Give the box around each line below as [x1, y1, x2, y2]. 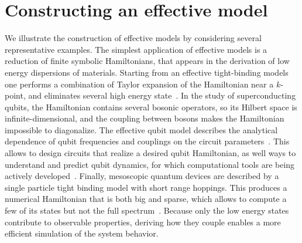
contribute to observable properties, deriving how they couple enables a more [5, 215, 281, 228]
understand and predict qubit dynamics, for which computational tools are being [5, 158, 295, 170]
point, [5, 89, 26, 102]
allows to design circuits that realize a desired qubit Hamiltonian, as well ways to [5, 147, 296, 159]
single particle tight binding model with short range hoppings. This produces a [5, 181, 287, 193]
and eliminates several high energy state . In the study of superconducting [28, 89, 296, 102]
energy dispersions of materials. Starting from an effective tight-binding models [5, 66, 289, 78]
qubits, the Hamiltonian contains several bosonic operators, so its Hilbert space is [5, 100, 297, 113]
